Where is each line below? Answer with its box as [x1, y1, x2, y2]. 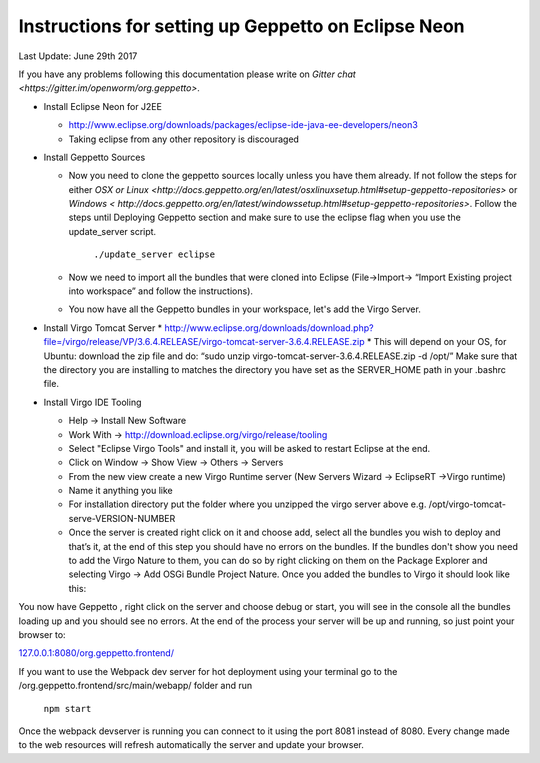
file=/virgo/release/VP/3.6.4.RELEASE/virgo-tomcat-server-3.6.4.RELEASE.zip [43, 336, 365, 348]
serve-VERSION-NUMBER [68, 512, 176, 524]
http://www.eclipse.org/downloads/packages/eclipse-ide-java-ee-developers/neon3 [68, 119, 419, 131]
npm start [43, 703, 92, 714]
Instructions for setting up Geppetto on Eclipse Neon [18, 15, 465, 37]
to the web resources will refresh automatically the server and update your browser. [18, 739, 364, 751]
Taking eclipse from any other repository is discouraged [68, 133, 300, 145]
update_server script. [68, 225, 157, 237]
